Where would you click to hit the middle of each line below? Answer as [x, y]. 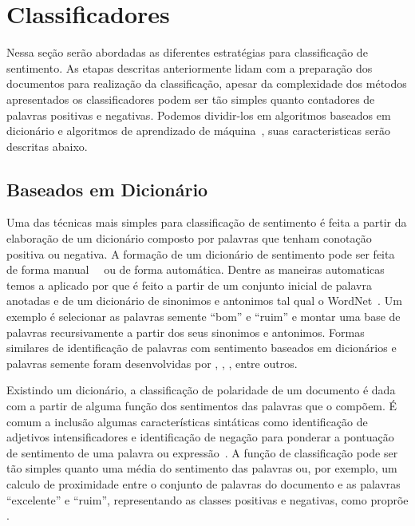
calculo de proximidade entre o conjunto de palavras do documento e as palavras [204, 483]
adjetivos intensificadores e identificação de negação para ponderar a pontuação [200, 437]
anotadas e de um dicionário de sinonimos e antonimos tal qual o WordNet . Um [204, 301]
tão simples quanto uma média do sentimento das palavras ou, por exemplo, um [202, 468]
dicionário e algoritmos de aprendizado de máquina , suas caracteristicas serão [198, 131]
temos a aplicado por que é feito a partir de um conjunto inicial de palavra [189, 285]
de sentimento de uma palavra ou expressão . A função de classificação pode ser [202, 452]
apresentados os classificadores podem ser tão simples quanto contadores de [191, 99]
